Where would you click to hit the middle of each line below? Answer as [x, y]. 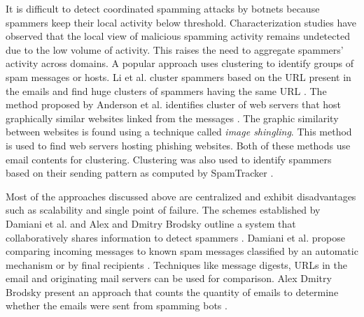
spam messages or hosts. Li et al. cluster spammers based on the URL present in [178, 76]
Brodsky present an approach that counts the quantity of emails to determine [172, 292]
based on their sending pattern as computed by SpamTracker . [140, 173]
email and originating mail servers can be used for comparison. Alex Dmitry [169, 278]
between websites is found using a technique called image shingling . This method [179, 132]
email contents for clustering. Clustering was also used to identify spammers [169, 159]
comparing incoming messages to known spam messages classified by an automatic [182, 251]
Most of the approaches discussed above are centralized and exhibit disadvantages [181, 196]
